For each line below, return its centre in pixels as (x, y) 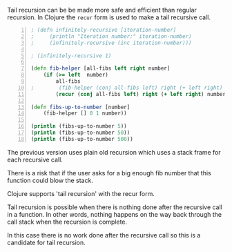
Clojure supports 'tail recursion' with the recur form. (81, 193)
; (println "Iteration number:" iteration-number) (111, 36)
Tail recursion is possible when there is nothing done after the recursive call (115, 207)
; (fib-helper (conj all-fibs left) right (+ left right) (127, 88)
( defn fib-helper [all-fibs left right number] (100, 68)
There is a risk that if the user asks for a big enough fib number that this (109, 173)
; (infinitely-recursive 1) (71, 56)
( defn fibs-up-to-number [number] (80, 107)
